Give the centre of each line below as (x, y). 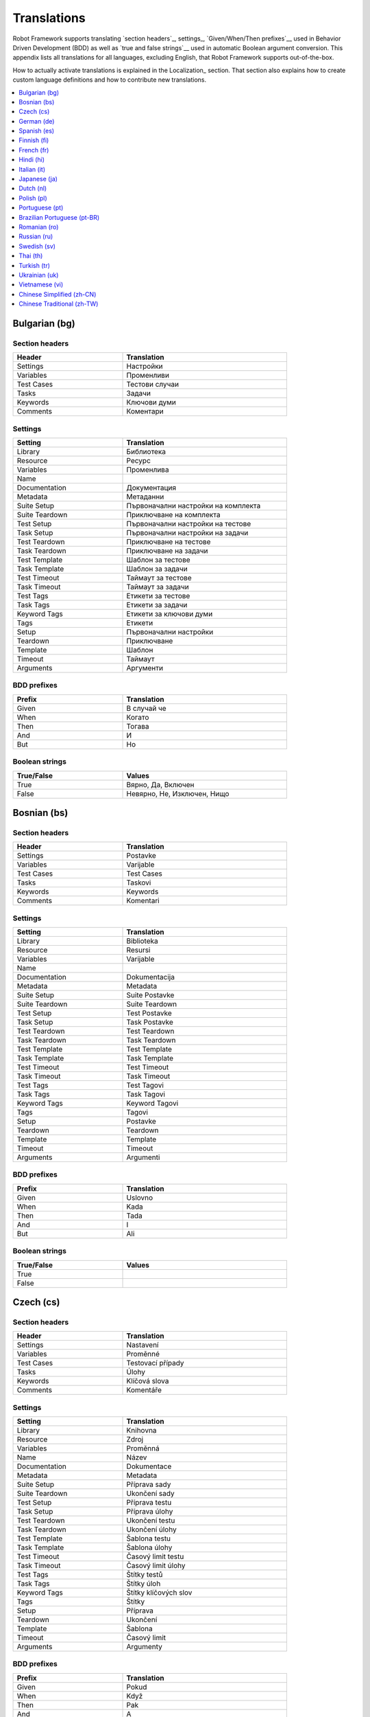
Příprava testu (149, 1503)
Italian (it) (32, 169)
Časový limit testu (155, 1557)
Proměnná (143, 1448)
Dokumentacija (150, 977)
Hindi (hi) (32, 160)
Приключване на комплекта (173, 515)
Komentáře (144, 1390)
